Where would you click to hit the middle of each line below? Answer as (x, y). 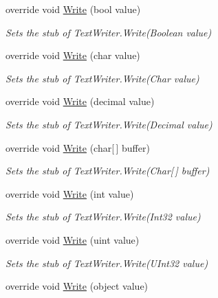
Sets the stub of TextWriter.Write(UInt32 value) (107, 263)
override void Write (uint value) (73, 239)
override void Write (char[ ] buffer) (78, 147)
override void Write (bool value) (73, 9)
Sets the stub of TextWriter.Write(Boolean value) (109, 32)
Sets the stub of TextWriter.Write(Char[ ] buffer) (108, 171)
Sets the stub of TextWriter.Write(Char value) (102, 78)
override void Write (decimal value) (80, 101)
